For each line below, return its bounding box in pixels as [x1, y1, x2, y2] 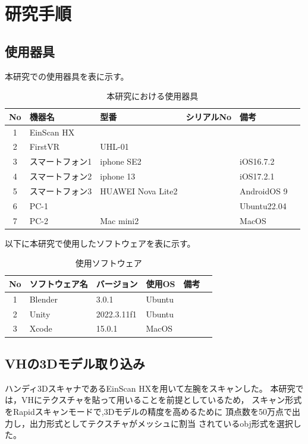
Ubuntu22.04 [240, 199, 287, 212]
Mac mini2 [100, 214, 139, 226]
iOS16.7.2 [240, 155, 275, 168]
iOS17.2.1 [240, 170, 275, 182]
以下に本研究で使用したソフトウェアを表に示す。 [5, 237, 196, 249]
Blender [29, 292, 58, 305]
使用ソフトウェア [75, 257, 142, 269]
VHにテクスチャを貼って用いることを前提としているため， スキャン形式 [21, 393, 302, 406]
